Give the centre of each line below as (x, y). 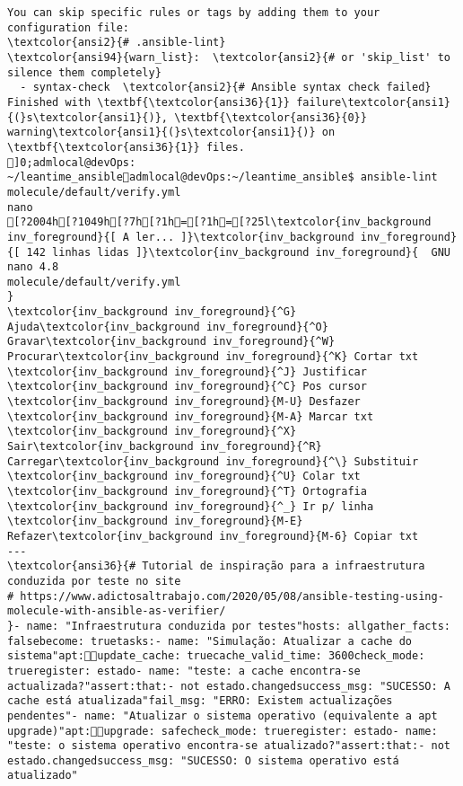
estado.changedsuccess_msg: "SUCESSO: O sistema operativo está (203, 760)
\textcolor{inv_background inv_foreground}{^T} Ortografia (187, 491)
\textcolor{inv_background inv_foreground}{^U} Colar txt (184, 477)
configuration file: (69, 27)
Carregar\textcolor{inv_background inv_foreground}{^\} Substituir (213, 461)
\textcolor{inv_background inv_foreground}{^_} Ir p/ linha (191, 506)
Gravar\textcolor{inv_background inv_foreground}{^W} (171, 342)
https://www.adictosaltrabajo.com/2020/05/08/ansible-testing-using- (232, 596)
